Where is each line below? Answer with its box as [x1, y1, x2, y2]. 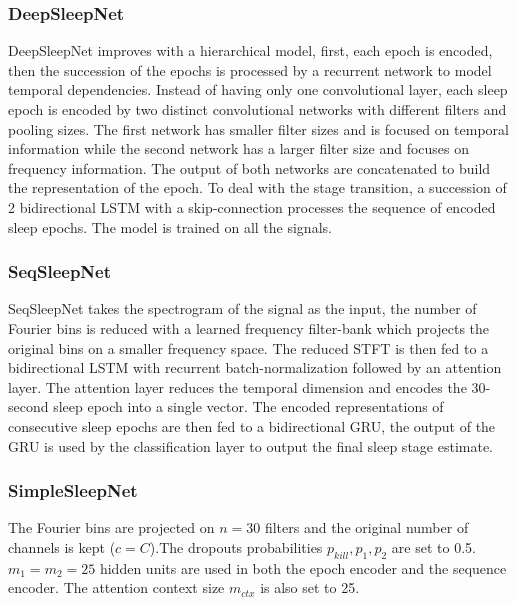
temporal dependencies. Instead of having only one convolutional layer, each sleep [8, 79, 508, 100]
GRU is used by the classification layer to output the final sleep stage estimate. [8, 435, 493, 456]
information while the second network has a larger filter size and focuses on [8, 138, 470, 159]
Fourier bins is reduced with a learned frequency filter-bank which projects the [8, 317, 490, 338]
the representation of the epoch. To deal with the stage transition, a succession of [8, 177, 507, 198]
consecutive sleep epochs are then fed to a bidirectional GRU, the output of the [8, 415, 496, 436]
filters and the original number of [264, 517, 469, 538]
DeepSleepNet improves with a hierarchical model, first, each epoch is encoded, [8, 40, 493, 61]
